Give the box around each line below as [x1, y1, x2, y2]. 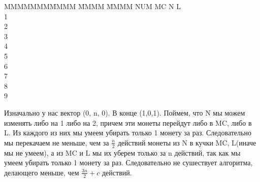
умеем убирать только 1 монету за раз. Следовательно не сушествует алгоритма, [4, 157, 253, 168]
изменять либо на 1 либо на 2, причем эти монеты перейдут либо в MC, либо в [4, 117, 252, 128]
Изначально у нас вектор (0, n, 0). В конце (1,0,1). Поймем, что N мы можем [4, 107, 245, 118]
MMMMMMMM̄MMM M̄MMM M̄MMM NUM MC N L [4, 1, 181, 11]
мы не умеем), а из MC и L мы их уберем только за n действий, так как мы [4, 147, 241, 158]
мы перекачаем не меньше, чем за [4, 137, 109, 148]
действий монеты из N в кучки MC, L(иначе [117, 137, 256, 148]
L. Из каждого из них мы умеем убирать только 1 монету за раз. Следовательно [4, 127, 251, 138]
